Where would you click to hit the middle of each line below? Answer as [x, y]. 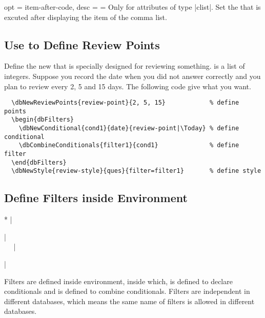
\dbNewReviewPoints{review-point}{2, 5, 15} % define [125, 103]
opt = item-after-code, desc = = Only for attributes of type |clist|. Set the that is [132, 7]
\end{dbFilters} [39, 162]
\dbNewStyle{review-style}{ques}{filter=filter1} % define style [136, 171]
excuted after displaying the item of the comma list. [86, 17]
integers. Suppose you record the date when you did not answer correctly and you [132, 76]
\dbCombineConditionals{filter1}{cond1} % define [129, 145]
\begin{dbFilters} [43, 120]
